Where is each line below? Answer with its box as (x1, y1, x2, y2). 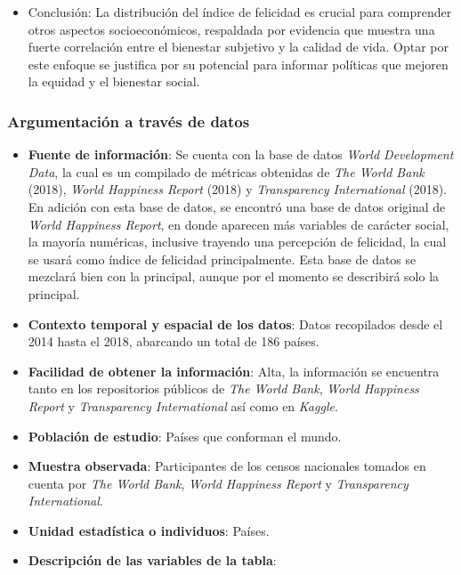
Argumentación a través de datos (7, 109, 250, 132)
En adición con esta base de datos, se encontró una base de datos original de (28, 197, 446, 215)
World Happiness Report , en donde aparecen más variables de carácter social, (28, 215, 449, 233)
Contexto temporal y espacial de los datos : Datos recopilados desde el (28, 314, 443, 333)
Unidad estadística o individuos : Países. (28, 521, 270, 539)
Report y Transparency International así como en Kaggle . (28, 396, 338, 415)
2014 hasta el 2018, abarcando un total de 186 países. (28, 332, 319, 351)
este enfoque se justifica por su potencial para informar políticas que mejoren (28, 54, 449, 73)
